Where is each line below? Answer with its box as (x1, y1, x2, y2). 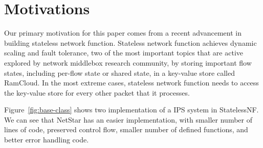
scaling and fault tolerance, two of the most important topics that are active (4, 47, 243, 58)
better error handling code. (4, 134, 89, 145)
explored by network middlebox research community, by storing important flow (4, 57, 252, 68)
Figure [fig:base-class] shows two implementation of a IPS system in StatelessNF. (4, 104, 259, 115)
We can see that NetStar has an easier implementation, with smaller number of (4, 114, 252, 125)
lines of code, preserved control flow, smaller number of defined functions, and (4, 124, 248, 135)
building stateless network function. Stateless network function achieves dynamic (4, 37, 257, 48)
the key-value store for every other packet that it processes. (4, 87, 190, 98)
